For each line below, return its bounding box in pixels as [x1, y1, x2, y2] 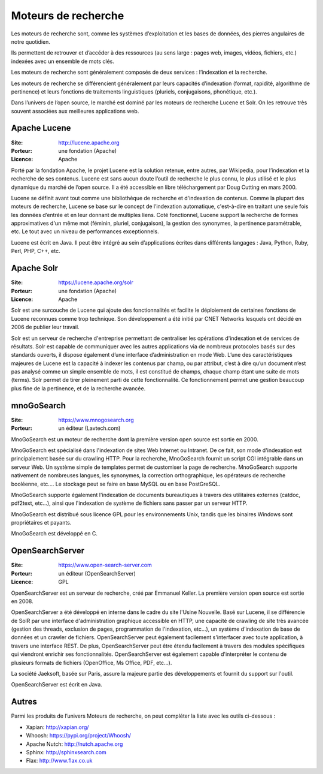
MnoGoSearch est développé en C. [11, 530, 98, 537]
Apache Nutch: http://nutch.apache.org [26, 740, 123, 748]
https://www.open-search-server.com [58, 561, 152, 569]
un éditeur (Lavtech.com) [58, 424, 121, 432]
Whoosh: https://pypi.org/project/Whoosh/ [26, 732, 132, 739]
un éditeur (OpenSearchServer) [58, 570, 136, 577]
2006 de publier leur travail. [11, 324, 80, 331]
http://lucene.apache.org [58, 138, 120, 146]
